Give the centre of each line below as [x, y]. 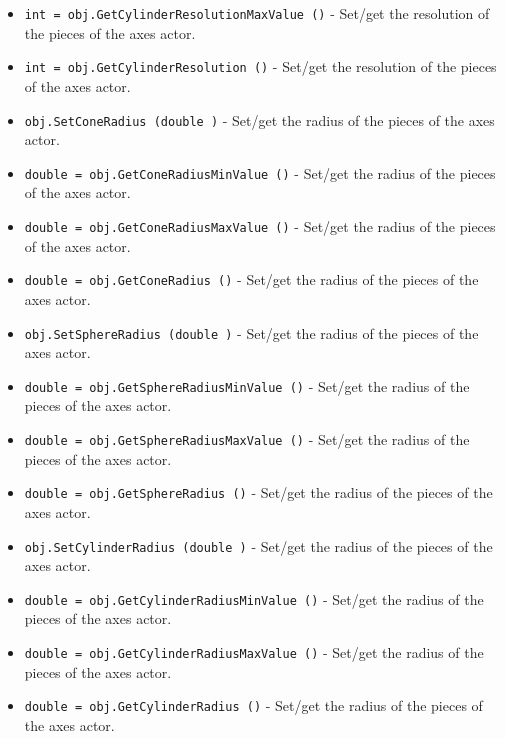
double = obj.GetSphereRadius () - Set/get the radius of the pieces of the [258, 492]
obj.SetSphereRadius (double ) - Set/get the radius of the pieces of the [251, 332]
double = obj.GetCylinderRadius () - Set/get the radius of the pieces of [253, 705]
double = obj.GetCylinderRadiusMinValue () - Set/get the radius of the [254, 598]
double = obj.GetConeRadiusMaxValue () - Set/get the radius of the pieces [260, 226]
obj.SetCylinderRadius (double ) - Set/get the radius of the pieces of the [258, 545]
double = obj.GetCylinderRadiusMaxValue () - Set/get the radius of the [254, 652]
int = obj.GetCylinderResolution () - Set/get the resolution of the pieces [260, 66]
